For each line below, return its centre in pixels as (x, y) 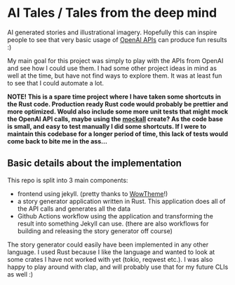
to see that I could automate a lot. (55, 83)
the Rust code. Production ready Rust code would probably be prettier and (118, 104)
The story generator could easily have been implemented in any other (108, 244)
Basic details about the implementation (95, 164)
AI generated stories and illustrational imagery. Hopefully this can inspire (112, 32)
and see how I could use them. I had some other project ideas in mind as (112, 68)
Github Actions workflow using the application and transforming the (115, 216)
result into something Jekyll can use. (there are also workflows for (113, 223)
